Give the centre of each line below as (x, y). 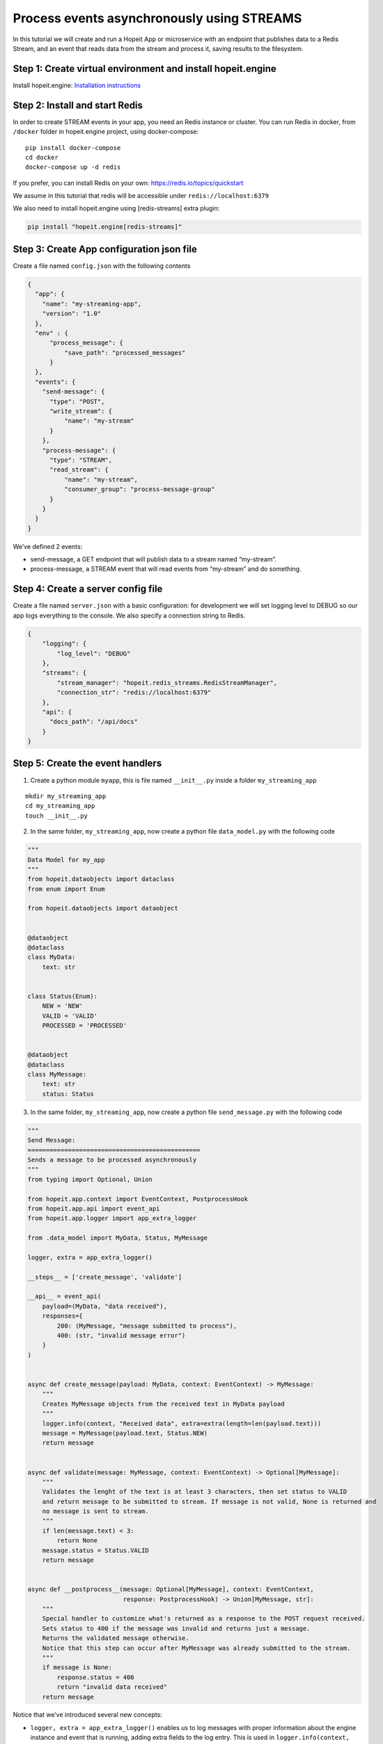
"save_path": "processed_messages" (125, 353)
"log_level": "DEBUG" (94, 653)
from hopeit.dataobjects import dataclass (101, 879)
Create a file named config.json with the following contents (102, 266)
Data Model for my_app (66, 859)
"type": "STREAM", (81, 460)
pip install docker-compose (73, 148)
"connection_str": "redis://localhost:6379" (134, 693)
